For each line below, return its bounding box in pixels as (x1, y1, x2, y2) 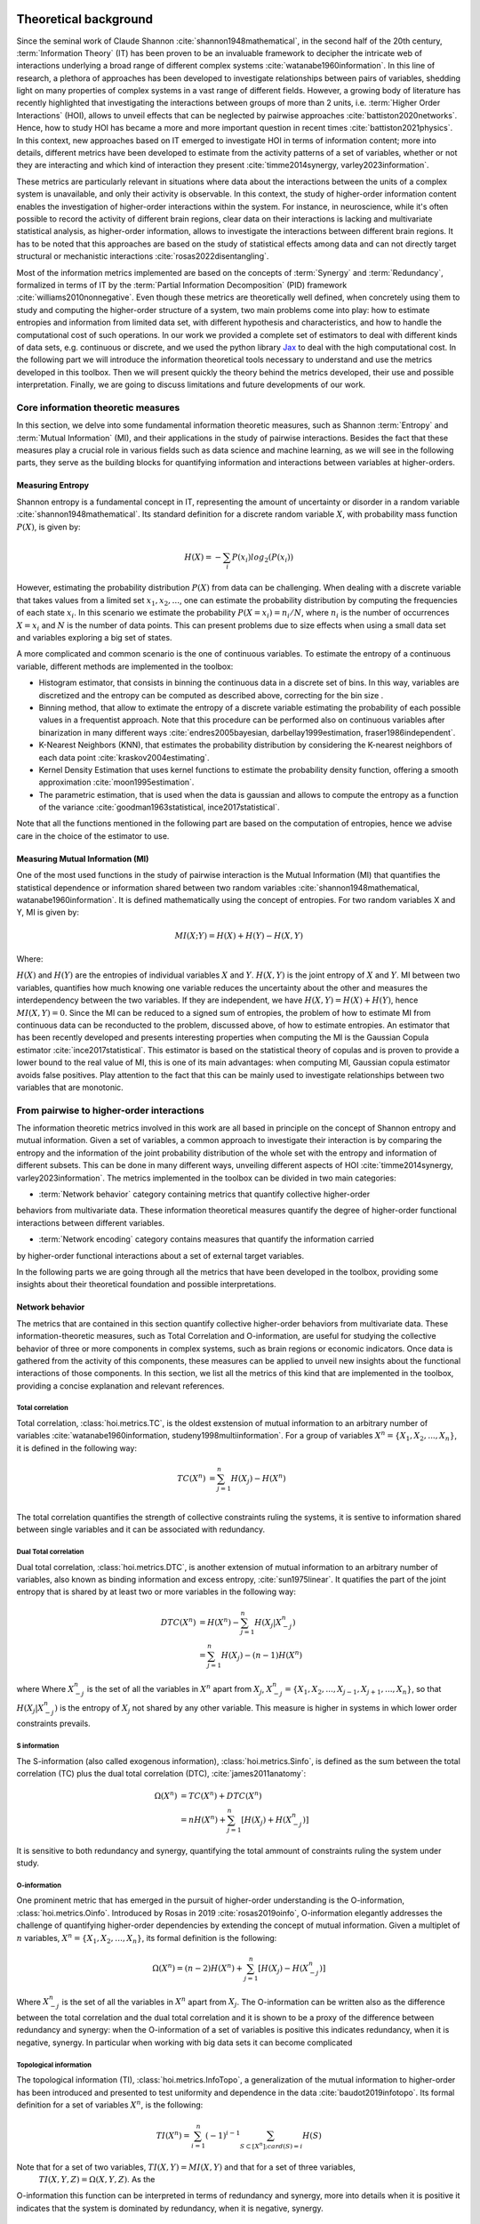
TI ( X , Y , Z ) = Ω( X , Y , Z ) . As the (38, 2174, 156, 2185)
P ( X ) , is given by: (16, 521, 81, 532)
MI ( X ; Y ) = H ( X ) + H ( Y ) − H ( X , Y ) (174, 931, 304, 940)
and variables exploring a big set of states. (16, 633, 172, 643)
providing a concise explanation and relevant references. (16, 1380, 225, 1391)
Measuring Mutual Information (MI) (16, 853, 149, 864)
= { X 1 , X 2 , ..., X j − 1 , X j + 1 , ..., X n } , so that (284, 1683, 442, 1696)
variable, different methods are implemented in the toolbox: (16, 661, 234, 672)
